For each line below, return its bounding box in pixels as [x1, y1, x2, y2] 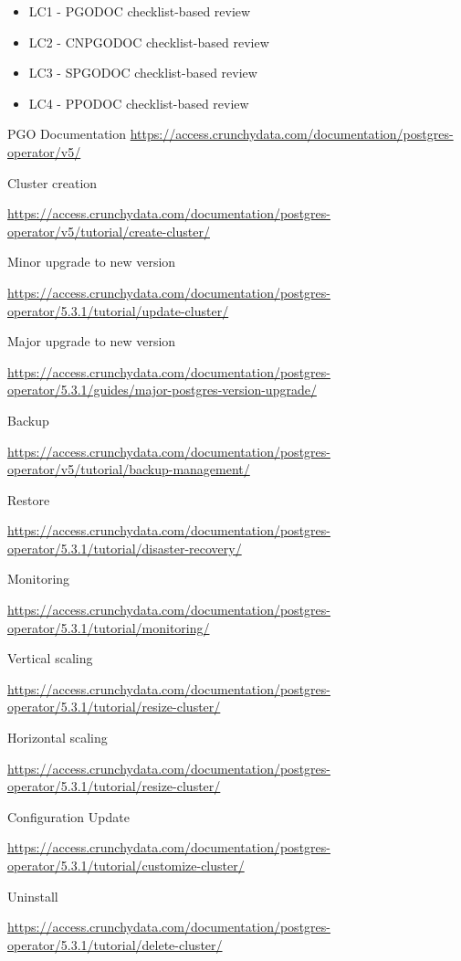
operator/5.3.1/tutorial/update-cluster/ [7, 301, 229, 320]
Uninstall [7, 886, 58, 905]
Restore [7, 490, 50, 509]
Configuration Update [7, 807, 130, 826]
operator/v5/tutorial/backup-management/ [7, 459, 250, 479]
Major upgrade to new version [7, 332, 176, 351]
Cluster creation [7, 173, 98, 192]
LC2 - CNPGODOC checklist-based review [28, 32, 269, 51]
